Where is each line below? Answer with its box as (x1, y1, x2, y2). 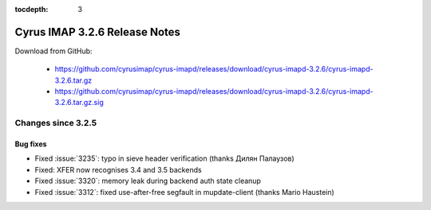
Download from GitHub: (14, 46, 93, 56)
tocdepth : (14, 5, 49, 14)
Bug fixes (14, 139, 47, 149)
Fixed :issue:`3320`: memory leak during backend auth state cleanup (34, 176, 261, 186)
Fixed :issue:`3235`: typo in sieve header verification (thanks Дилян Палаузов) (34, 154, 295, 163)
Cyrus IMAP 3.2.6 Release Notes (14, 25, 181, 39)
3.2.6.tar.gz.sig (54, 98, 104, 107)
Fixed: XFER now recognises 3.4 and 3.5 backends (34, 165, 203, 174)
